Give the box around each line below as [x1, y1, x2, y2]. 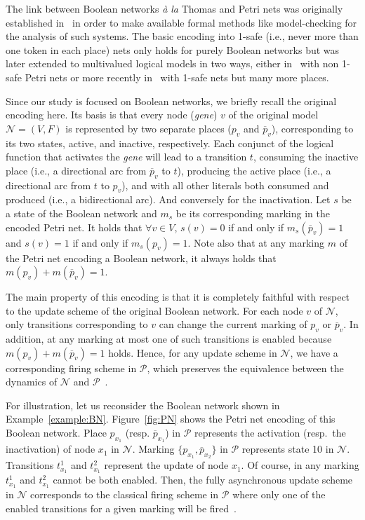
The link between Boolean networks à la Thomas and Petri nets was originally [6, 1, 343, 15]
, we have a [290, 345, 338, 360]
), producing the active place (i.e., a [177, 163, 331, 177]
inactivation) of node [6, 442, 95, 456]
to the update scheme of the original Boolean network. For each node [6, 303, 303, 317]
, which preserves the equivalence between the [147, 360, 344, 375]
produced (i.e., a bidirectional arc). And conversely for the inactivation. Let [6, 192, 331, 207]
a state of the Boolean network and [6, 205, 157, 220]
